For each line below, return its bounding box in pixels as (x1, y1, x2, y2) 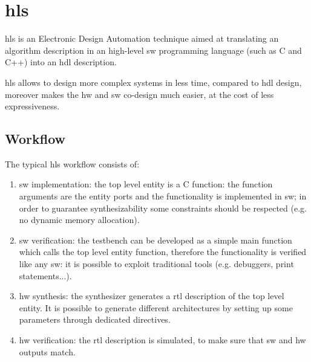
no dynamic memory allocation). (19, 213, 140, 226)
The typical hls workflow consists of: (5, 157, 140, 170)
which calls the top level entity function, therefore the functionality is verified (19, 245, 307, 258)
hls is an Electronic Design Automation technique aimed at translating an (5, 32, 279, 45)
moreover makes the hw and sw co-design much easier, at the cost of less (5, 88, 274, 100)
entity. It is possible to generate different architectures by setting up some (19, 301, 293, 314)
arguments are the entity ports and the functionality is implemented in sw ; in (19, 190, 307, 202)
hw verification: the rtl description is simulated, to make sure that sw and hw (19, 334, 306, 346)
